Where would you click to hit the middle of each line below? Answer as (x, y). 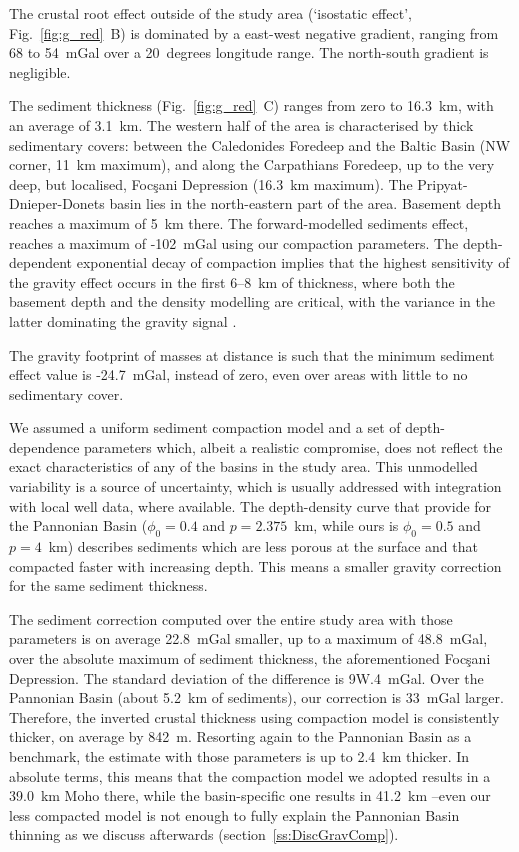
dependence (44, 446)
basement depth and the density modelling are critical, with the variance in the (252, 301)
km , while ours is (346, 525)
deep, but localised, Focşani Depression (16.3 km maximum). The (211, 183)
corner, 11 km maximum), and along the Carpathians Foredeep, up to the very (252, 164)
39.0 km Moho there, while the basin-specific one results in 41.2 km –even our (250, 795)
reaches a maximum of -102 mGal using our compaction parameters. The (234, 242)
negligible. (40, 71)
